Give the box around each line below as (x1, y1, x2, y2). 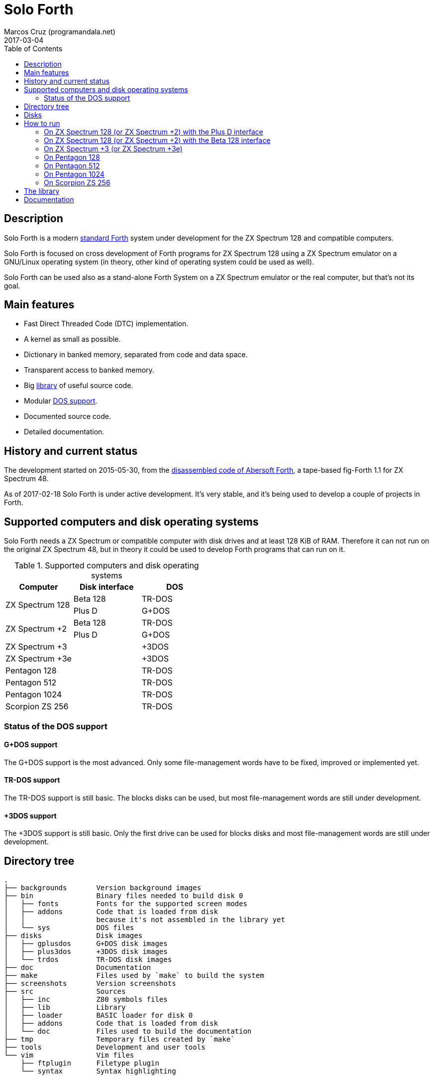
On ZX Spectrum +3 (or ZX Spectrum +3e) (44, 144, 183, 153)
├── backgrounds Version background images (4, 884, 202, 892)
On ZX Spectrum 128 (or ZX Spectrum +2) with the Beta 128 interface (44, 135, 271, 144)
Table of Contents (4, 44, 63, 53)
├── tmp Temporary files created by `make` (4, 1035, 235, 1043)
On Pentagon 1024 (44, 169, 105, 178)
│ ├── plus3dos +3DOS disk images (4, 947, 168, 955)
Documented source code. (24, 412, 111, 421)
